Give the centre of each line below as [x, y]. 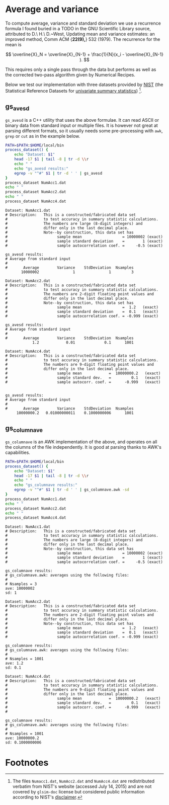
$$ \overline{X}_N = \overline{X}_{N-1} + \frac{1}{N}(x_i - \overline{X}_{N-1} [84, 54]
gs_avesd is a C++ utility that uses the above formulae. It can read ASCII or [82, 120]
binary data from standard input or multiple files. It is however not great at [82, 125]
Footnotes [27, 762]
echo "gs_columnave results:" [46, 485]
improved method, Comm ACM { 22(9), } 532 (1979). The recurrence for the [83, 39]
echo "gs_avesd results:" [41, 169]
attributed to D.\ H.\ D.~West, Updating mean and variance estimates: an [80, 34]
